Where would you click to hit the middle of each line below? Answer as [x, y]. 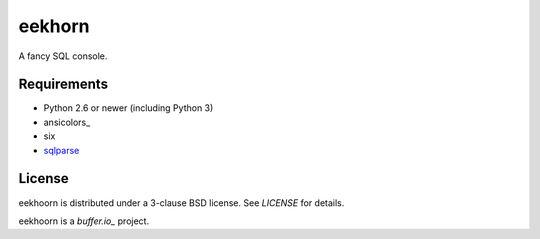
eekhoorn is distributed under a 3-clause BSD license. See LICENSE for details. [181, 202]
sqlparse [61, 150]
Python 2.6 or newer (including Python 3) [128, 108]
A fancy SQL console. [63, 56]
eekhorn [54, 26]
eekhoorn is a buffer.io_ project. [84, 221]
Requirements [63, 84]
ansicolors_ [67, 122]
